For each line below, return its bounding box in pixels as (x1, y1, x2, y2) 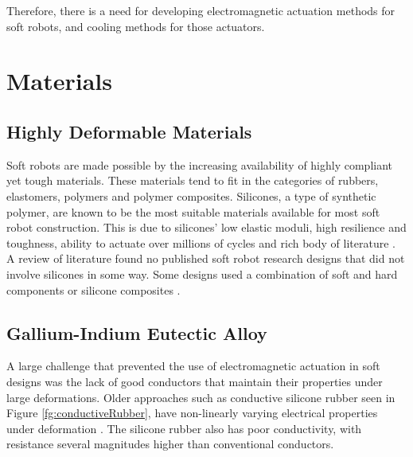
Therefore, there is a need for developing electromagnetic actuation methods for (6, 2, 395, 18)
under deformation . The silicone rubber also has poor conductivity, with (6, 420, 362, 436)
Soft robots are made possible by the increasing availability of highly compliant (6, 156, 393, 173)
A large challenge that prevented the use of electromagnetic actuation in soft (6, 357, 380, 374)
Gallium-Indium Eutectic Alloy (6, 320, 267, 345)
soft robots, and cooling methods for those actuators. (6, 18, 265, 34)
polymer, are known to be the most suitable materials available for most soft (6, 203, 380, 220)
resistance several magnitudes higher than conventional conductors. (6, 436, 334, 452)
